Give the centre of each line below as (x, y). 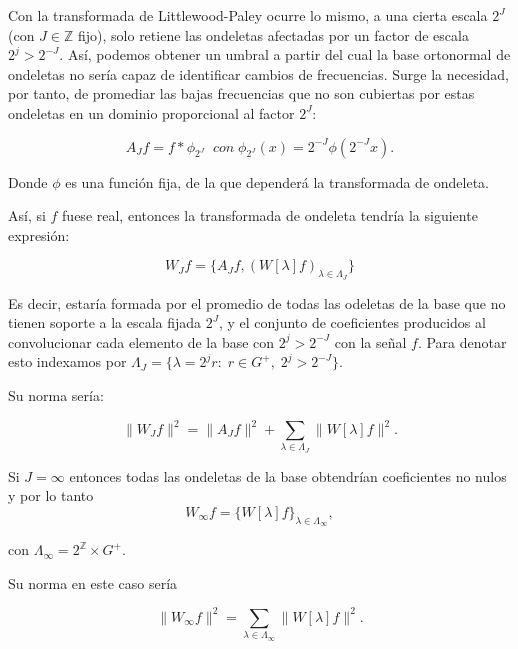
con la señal (370, 341)
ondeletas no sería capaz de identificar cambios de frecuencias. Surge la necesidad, (259, 73)
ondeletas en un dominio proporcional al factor (151, 112)
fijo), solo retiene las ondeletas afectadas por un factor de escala (273, 34)
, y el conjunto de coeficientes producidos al (352, 322)
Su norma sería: (56, 394)
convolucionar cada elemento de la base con (141, 341)
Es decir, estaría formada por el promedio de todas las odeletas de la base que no (257, 302)
